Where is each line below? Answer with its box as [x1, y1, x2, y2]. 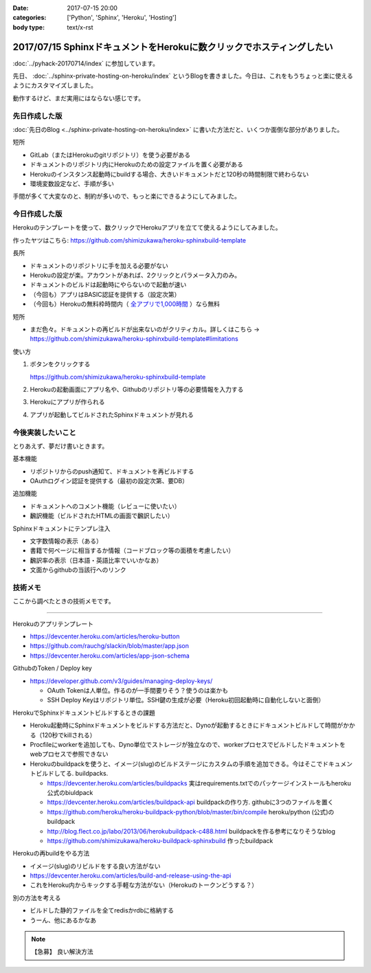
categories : [12, 14, 47, 22]
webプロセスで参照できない [30, 750, 109, 759]
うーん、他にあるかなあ [30, 916, 96, 924]
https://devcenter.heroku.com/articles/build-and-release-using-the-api [30, 871, 232, 880]
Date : [12, 4, 29, 12]
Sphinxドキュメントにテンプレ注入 [12, 524, 111, 533]
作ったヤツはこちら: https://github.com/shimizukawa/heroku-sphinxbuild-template [12, 236, 247, 244]
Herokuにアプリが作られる [30, 398, 105, 406]
